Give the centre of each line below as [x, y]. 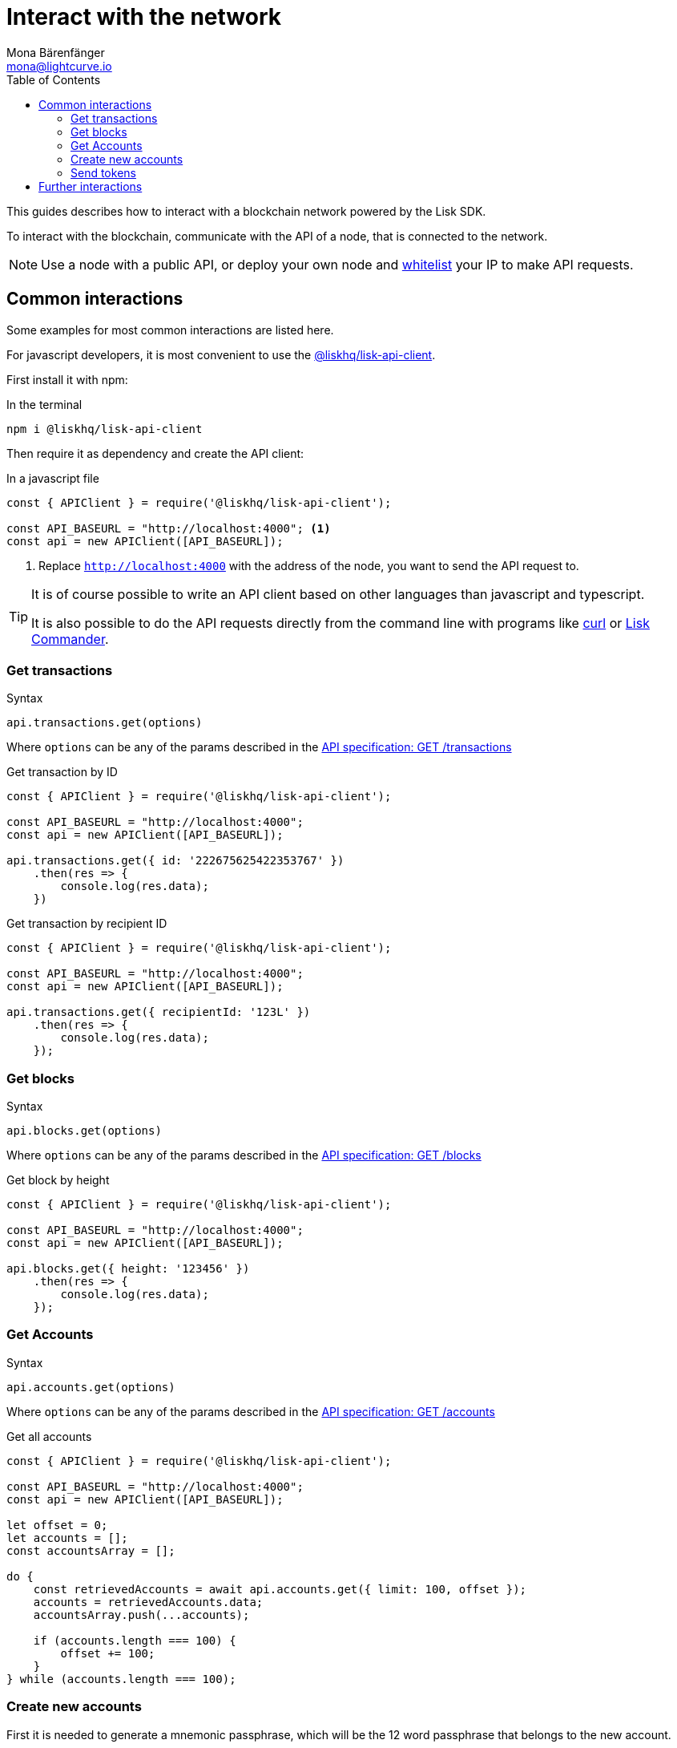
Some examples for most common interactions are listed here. [170, 330]
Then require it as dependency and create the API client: [155, 453]
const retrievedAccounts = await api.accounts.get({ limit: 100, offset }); [280, 1589]
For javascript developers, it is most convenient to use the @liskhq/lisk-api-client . [221, 354]
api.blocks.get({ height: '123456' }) [128, 1269]
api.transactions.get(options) [105, 723]
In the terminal [44, 404]
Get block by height [58, 1180]
